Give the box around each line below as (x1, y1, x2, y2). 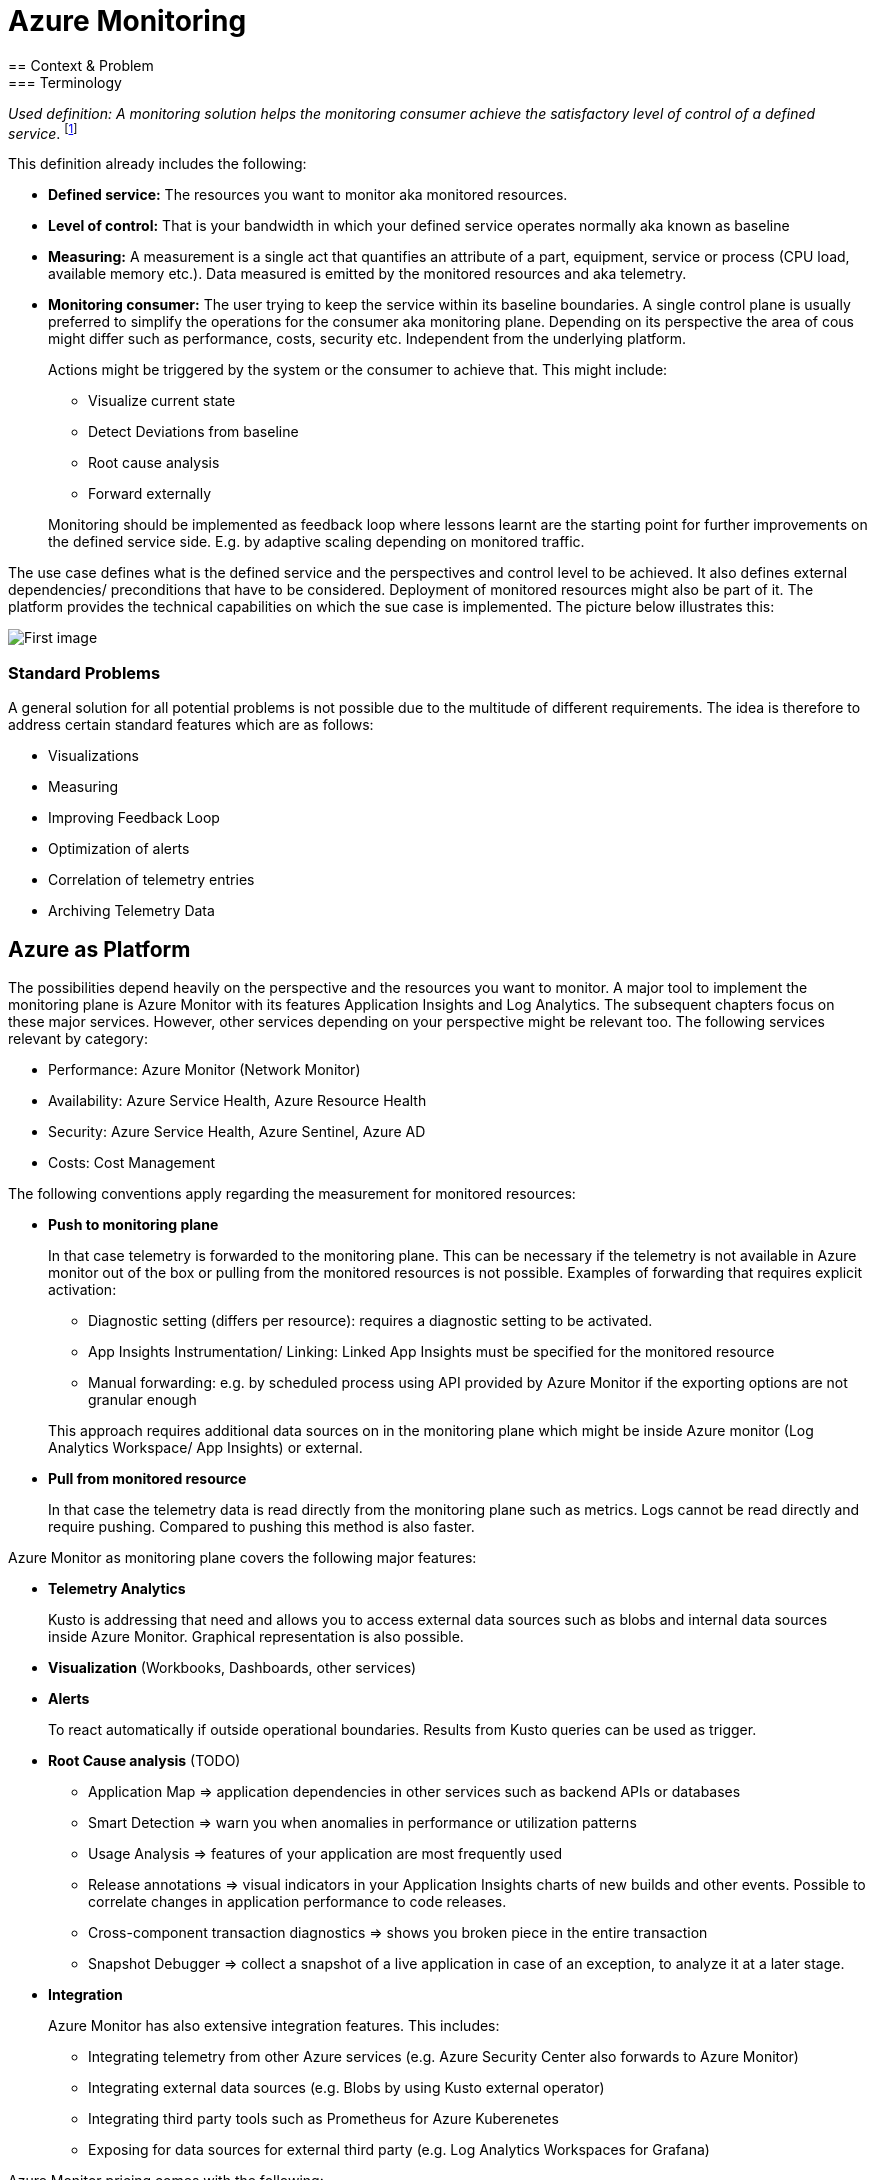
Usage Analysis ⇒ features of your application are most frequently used (88, 1845, 563, 1862)
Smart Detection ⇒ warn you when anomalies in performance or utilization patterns (88, 1814, 637, 1831)
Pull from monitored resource (48, 1470, 247, 1487)
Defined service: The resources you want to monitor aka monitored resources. (48, 186, 568, 204)
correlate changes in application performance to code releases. (88, 1893, 507, 1910)
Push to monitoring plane (48, 1216, 219, 1233)
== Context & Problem (8, 56, 154, 74)
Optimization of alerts (48, 840, 190, 858)
